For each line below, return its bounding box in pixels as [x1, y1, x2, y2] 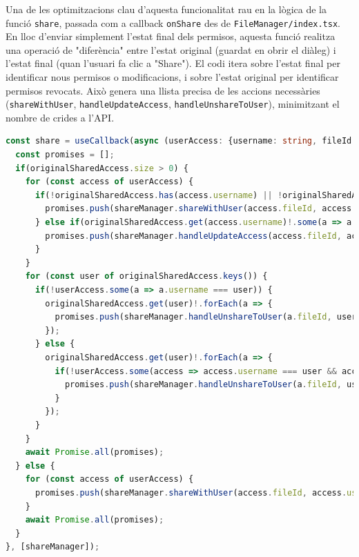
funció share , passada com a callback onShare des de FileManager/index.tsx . [6, 15, 340, 30]
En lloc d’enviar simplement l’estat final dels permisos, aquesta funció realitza [6, 29, 336, 43]
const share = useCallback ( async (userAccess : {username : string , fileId [6, 136, 352, 146]
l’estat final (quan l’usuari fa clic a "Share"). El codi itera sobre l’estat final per [6, 56, 340, 70]
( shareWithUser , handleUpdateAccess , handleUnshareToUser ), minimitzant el [6, 97, 340, 111]
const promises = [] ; [15, 150, 115, 160]
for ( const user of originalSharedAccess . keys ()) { [25, 271, 268, 282]
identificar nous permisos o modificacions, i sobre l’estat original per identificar [6, 70, 339, 84]
